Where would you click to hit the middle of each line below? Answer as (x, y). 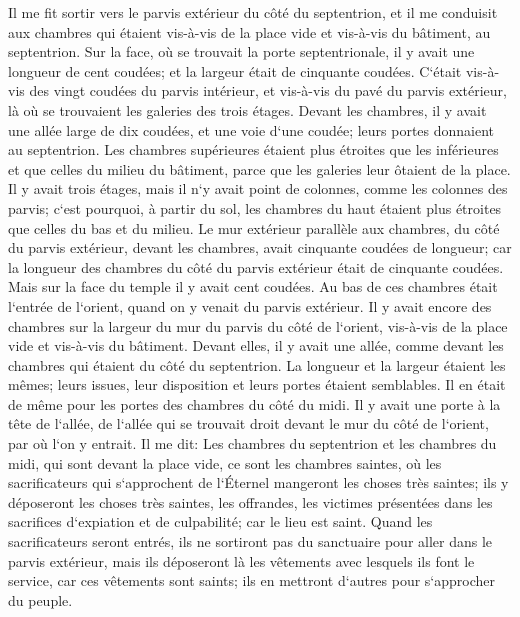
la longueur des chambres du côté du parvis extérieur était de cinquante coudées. (256, 266)
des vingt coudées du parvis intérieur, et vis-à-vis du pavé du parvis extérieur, (268, 90)
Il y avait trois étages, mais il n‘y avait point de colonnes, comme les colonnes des (258, 188)
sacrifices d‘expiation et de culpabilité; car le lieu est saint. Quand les (220, 521)
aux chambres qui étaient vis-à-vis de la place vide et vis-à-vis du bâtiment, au (249, 31)
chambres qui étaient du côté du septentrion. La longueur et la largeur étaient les (257, 364)
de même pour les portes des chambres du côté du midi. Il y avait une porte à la (254, 403)
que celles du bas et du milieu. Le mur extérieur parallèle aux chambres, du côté (254, 227)
